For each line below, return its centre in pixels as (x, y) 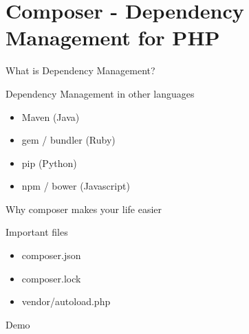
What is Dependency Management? (80, 70)
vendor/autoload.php (66, 301)
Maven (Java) (51, 116)
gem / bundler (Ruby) (68, 140)
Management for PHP (113, 37)
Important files (37, 232)
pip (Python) (49, 163)
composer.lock (51, 278)
